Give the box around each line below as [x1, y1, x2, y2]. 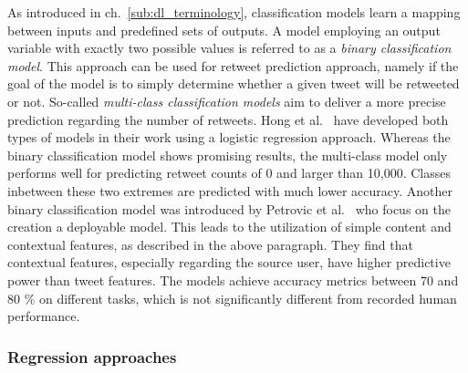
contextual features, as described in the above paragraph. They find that [7, 234, 413, 254]
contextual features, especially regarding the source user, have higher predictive [7, 253, 451, 272]
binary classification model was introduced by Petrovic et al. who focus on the [7, 199, 451, 218]
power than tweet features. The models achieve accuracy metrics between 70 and [7, 270, 459, 289]
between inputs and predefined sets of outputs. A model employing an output [7, 20, 441, 39]
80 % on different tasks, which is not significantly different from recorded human [7, 288, 457, 307]
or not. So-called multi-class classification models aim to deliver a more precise [7, 91, 446, 110]
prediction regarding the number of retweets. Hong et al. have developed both [7, 109, 449, 129]
